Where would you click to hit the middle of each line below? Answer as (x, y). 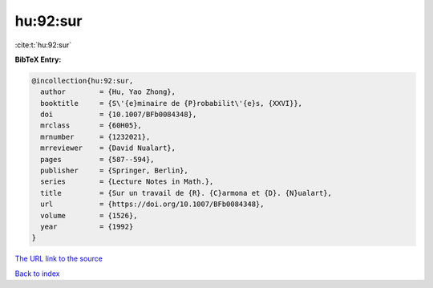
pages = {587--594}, (98, 159)
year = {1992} (87, 227)
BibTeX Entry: (38, 59)
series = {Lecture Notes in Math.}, (127, 182)
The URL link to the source (59, 259)
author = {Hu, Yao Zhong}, (108, 92)
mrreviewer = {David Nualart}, (108, 148)
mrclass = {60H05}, (91, 126)
